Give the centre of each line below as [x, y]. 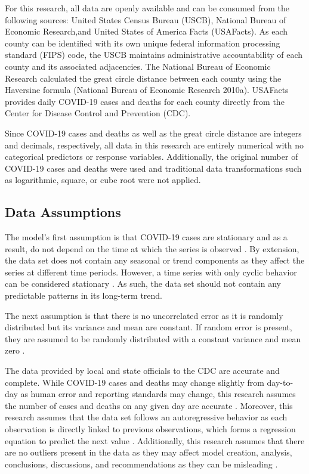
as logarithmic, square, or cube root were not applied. [103, 180]
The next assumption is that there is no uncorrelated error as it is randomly [144, 315]
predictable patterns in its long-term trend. [84, 295]
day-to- [280, 382]
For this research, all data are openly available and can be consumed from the [147, 8]
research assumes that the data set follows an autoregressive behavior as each [146, 417]
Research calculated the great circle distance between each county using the [143, 78]
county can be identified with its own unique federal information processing [143, 43]
